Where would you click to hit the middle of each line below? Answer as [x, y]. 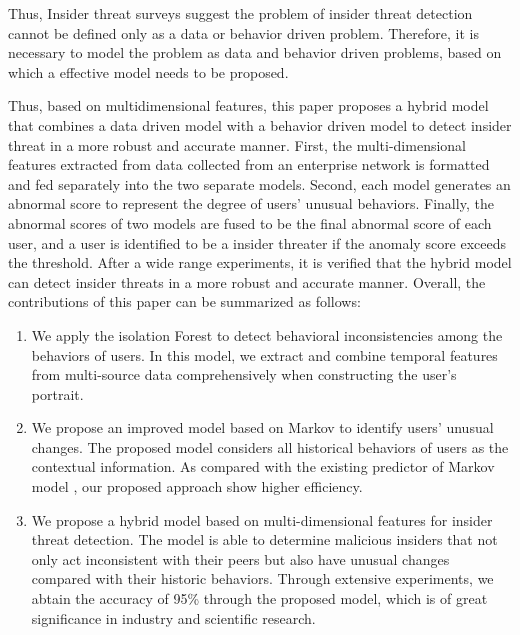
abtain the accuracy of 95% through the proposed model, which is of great [259, 598]
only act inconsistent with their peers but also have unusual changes [240, 558]
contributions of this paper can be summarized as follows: [184, 301]
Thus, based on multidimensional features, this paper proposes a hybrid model [248, 105]
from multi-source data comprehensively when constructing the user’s [244, 374]
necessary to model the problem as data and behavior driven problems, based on [255, 52]
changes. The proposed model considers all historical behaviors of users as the [270, 446]
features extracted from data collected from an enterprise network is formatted [249, 164]
